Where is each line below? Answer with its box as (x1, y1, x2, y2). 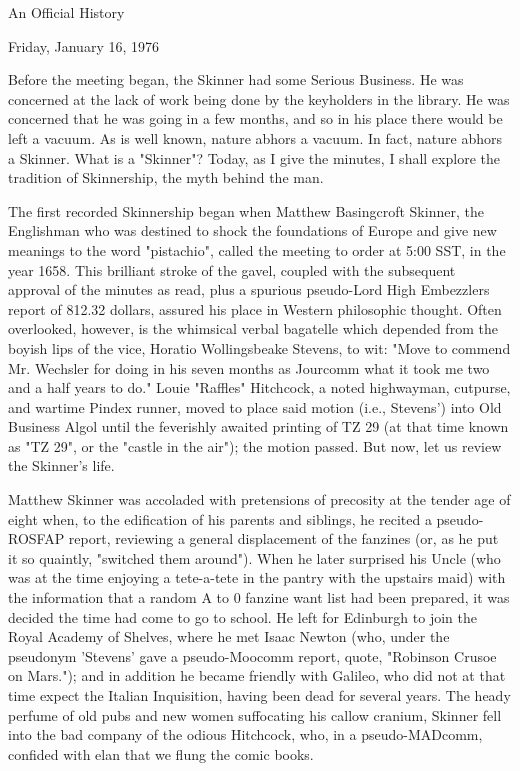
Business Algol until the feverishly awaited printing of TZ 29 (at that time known (8, 416, 509, 437)
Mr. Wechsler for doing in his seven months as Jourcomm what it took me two (8, 357, 490, 378)
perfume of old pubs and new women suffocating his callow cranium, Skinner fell (8, 704, 502, 725)
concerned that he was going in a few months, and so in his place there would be (8, 108, 503, 129)
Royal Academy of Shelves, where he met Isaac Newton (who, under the (8, 626, 450, 647)
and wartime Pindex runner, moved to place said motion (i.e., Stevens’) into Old (8, 396, 502, 417)
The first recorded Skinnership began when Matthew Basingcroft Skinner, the (8, 200, 484, 221)
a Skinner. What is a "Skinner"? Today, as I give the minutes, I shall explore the (8, 147, 500, 168)
